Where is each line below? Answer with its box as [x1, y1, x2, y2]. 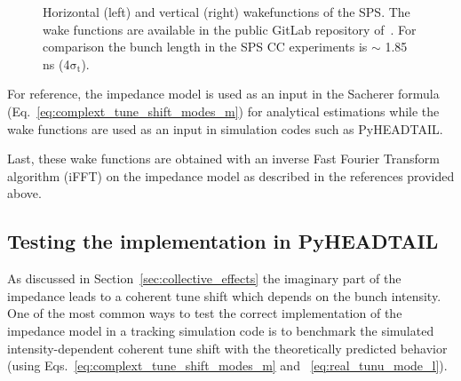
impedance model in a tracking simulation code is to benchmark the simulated [7, 321, 434, 339]
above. [7, 184, 42, 202]
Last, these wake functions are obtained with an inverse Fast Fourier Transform [7, 149, 441, 168]
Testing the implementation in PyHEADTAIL [7, 227, 439, 255]
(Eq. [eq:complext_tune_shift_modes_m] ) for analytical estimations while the [7, 101, 440, 120]
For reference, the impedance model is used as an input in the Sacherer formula [7, 84, 440, 103]
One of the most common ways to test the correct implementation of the [7, 304, 402, 322]
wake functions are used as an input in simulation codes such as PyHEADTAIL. [7, 119, 443, 138]
